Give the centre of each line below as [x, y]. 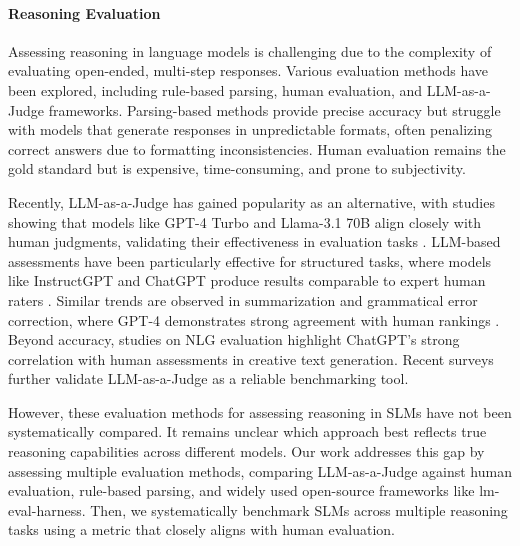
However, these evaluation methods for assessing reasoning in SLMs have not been [260, 411]
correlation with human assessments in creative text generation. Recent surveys [251, 358]
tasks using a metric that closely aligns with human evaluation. [201, 529]
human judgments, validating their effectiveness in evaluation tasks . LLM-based [254, 241]
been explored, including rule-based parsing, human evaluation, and [215, 89]
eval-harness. [47, 509]
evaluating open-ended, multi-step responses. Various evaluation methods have [248, 70]
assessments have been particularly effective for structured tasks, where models [250, 260]
